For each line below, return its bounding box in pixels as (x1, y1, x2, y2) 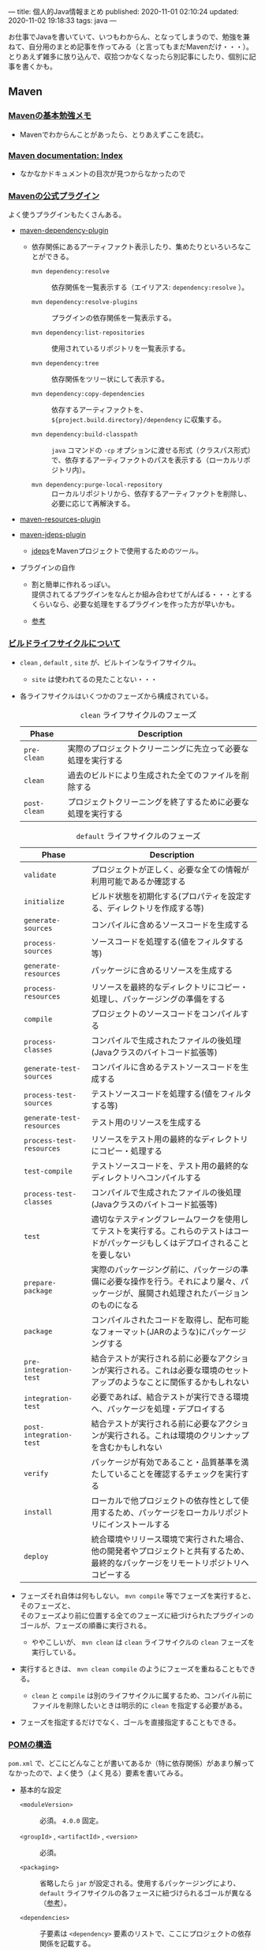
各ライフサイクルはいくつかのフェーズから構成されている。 (19, 691, 213, 701)
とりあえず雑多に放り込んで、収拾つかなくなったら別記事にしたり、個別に (8, 52, 250, 61)
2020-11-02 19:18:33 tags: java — (8, 16, 117, 25)
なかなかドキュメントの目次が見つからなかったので (19, 168, 186, 178)
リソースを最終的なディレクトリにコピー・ (91, 981, 248, 992)
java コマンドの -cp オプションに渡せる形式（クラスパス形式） (50, 446, 255, 455)
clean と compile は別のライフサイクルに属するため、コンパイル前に (31, 1690, 252, 1700)
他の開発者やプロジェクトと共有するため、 (91, 1545, 250, 1557)
